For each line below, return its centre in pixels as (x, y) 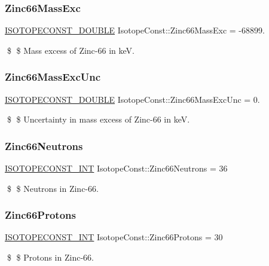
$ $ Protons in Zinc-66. (50, 257)
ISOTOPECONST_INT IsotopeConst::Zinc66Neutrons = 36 (116, 168)
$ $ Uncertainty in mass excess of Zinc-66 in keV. (98, 119)
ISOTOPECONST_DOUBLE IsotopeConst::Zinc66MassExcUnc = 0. (132, 99)
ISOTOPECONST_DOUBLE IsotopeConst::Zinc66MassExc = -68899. (135, 30)
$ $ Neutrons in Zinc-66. (53, 188)
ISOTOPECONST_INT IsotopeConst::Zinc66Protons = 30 (114, 237)
